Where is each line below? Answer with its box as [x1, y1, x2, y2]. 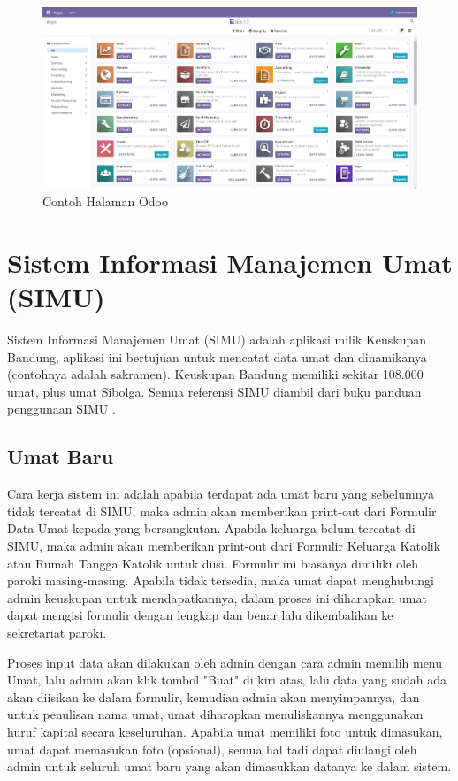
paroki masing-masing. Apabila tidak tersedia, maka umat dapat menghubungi [7, 571, 434, 590]
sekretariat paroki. [7, 622, 107, 641]
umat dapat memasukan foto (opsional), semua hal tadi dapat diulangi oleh [7, 739, 417, 758]
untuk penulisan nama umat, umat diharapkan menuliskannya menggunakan [7, 705, 424, 723]
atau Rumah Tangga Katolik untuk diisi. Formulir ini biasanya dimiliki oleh [7, 553, 419, 572]
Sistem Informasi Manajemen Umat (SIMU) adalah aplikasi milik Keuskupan [7, 330, 427, 349]
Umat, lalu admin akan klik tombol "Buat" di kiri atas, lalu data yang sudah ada [7, 670, 447, 689]
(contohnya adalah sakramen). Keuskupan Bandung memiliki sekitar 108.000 [7, 365, 424, 383]
